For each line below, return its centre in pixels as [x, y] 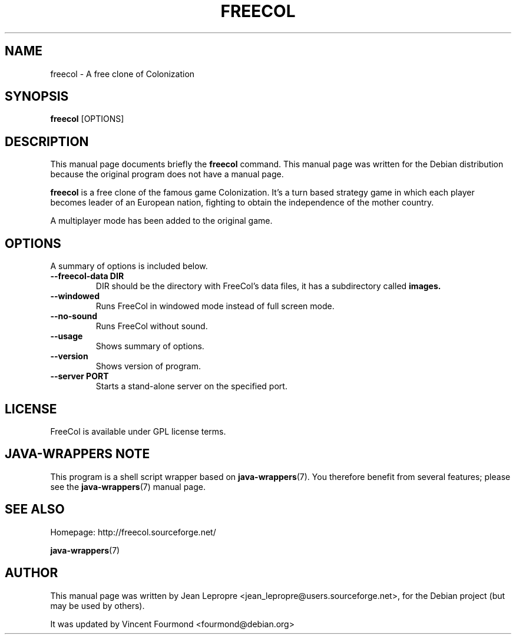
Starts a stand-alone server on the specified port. [191, 386]
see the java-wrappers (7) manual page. [128, 486]
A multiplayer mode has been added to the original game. [161, 221]
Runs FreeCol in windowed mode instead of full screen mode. [215, 306]
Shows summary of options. [150, 346]
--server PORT [80, 376]
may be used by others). [97, 605]
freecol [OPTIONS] [87, 119]
